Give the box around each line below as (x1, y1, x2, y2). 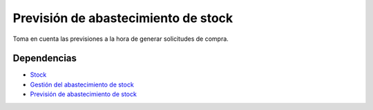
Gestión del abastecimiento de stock (30, 80, 134, 89)
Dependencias (12, 53, 77, 64)
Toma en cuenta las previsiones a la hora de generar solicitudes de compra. (12, 35, 229, 43)
